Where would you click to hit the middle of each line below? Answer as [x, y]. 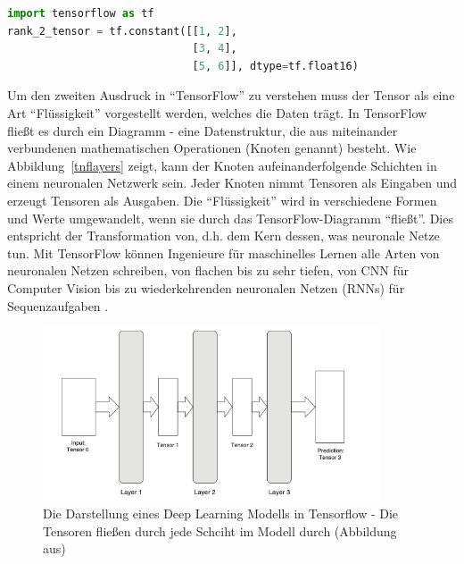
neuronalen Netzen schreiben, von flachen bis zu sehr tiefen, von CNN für [208, 270]
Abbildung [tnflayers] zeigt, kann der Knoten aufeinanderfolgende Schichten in [222, 165]
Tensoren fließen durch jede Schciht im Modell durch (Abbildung [220, 530]
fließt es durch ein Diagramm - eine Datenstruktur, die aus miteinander [203, 130]
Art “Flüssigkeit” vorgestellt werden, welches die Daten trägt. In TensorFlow [217, 112]
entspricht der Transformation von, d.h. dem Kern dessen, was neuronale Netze [224, 236]
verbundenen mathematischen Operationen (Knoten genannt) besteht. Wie [212, 148]
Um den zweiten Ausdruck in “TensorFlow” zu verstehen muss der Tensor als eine [231, 95]
